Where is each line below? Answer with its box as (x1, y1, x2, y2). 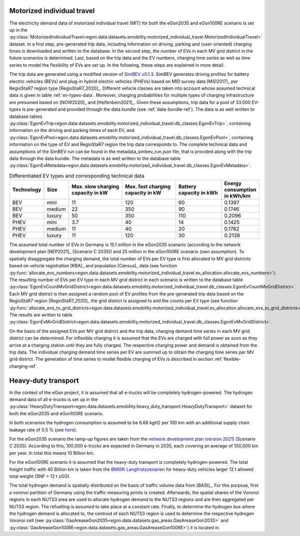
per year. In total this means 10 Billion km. (9, 450, 95, 456)
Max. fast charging (125, 183, 171, 190)
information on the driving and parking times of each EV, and (9, 127, 134, 133)
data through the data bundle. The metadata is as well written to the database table (9, 155, 181, 161)
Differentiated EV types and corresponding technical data (9, 172, 145, 179)
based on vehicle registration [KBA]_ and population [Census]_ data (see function (9, 263, 177, 269)
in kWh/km (224, 193, 251, 200)
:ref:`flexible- (214, 356, 241, 362)
